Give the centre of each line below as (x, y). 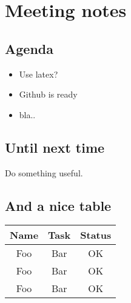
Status (96, 235)
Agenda (29, 48)
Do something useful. (44, 172)
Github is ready (48, 94)
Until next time (55, 147)
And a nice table (58, 205)
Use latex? (39, 74)
